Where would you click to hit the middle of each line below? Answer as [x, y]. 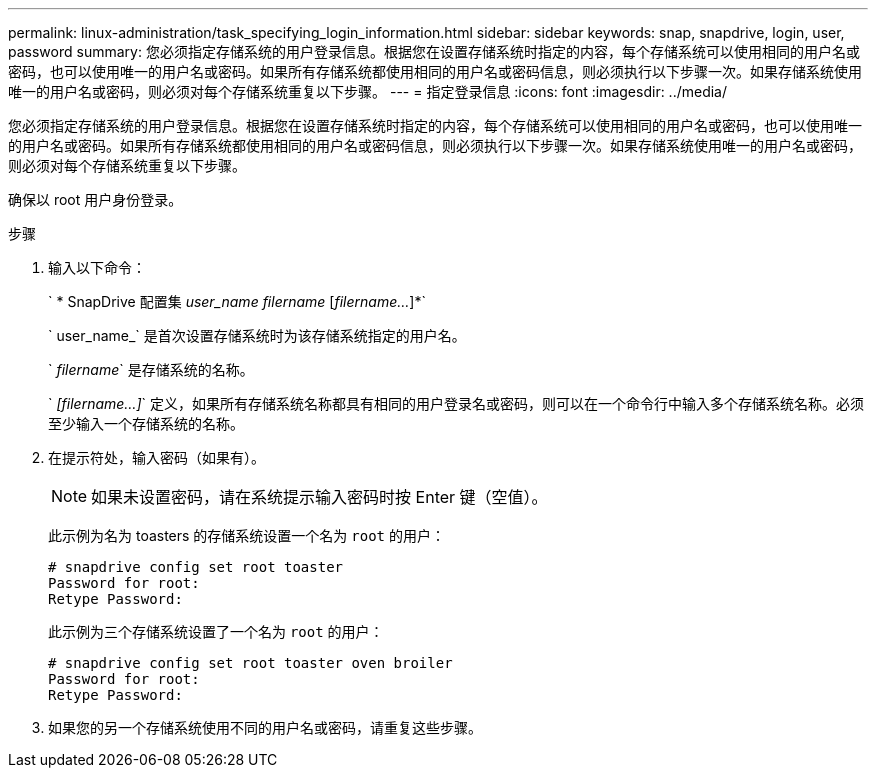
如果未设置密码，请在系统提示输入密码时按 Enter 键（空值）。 [319, 497]
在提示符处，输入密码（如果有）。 [156, 457]
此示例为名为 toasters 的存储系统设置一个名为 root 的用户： [246, 535]
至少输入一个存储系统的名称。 [146, 423]
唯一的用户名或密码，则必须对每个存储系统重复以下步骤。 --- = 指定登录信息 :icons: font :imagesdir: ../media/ [368, 91]
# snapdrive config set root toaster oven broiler [250, 663]
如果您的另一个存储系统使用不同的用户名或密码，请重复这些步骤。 [265, 727]
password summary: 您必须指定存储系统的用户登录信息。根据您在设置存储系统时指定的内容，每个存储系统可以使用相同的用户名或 [434, 51]
